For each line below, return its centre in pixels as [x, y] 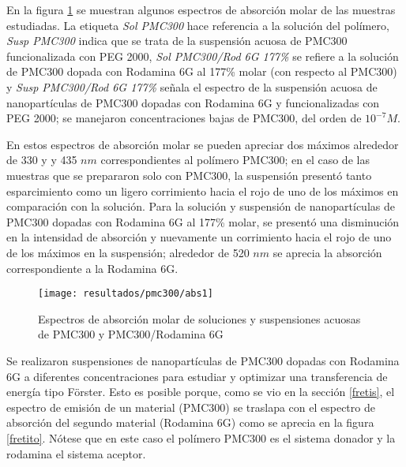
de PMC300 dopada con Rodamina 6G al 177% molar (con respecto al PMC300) [202, 71]
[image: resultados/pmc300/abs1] [126, 294]
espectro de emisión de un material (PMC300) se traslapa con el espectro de [191, 407]
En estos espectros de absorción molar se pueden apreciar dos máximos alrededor [203, 144]
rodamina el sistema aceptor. [76, 453]
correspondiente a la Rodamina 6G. [92, 268]
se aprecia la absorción [327, 252]
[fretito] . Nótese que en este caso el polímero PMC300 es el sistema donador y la [201, 437]
